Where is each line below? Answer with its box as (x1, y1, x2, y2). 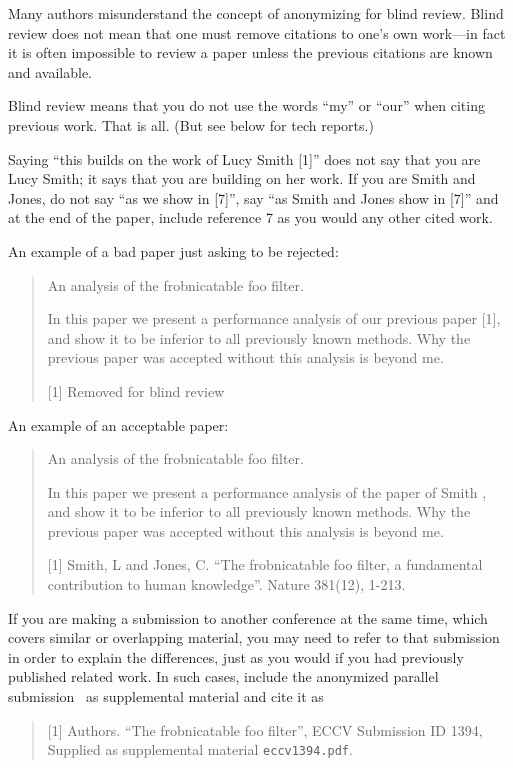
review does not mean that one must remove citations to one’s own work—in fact (8, 22, 506, 43)
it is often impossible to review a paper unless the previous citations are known (8, 42, 493, 63)
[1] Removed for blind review (47, 380, 225, 401)
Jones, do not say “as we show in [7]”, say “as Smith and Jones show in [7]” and (8, 187, 499, 208)
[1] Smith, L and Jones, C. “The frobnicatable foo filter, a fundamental (47, 554, 483, 575)
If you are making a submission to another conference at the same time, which (8, 607, 488, 628)
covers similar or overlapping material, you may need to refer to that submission (8, 627, 500, 648)
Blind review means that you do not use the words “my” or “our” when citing (8, 95, 485, 116)
